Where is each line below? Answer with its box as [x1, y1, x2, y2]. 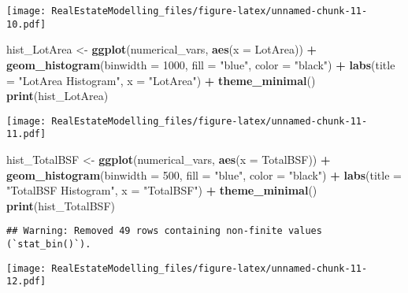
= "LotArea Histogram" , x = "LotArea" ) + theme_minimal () [6, 72, 316, 88]
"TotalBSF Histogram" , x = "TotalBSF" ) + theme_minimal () [6, 182, 317, 198]
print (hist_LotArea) [6, 87, 109, 104]
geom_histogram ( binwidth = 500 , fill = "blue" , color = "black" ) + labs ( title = [6, 166, 402, 183]
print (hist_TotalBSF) [6, 197, 115, 213]
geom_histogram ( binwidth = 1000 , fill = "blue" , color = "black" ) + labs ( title [6, 56, 395, 72]
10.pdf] [6, 18, 46, 30]
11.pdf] [6, 128, 46, 140]
